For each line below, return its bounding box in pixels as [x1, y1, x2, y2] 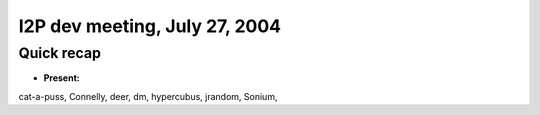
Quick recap [18, 44, 102, 62]
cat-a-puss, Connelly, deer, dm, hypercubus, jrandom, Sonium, [18, 90, 278, 102]
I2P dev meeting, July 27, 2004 [18, 15, 282, 37]
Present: [43, 72, 80, 84]
